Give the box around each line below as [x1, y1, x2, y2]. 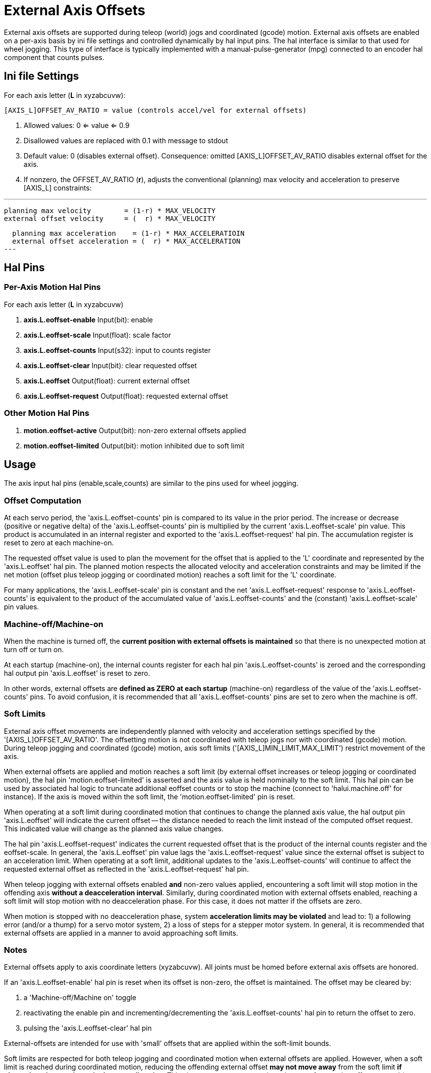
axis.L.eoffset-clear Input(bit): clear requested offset [24, 361, 197, 370]
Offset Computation [4, 495, 82, 505]
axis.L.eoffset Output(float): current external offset [24, 376, 190, 385]
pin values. [4, 602, 39, 611]
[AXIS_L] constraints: [24, 183, 92, 192]
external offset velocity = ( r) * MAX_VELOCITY [4, 214, 215, 222]
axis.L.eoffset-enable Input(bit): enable [24, 315, 153, 324]
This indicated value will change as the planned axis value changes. [4, 824, 224, 833]
